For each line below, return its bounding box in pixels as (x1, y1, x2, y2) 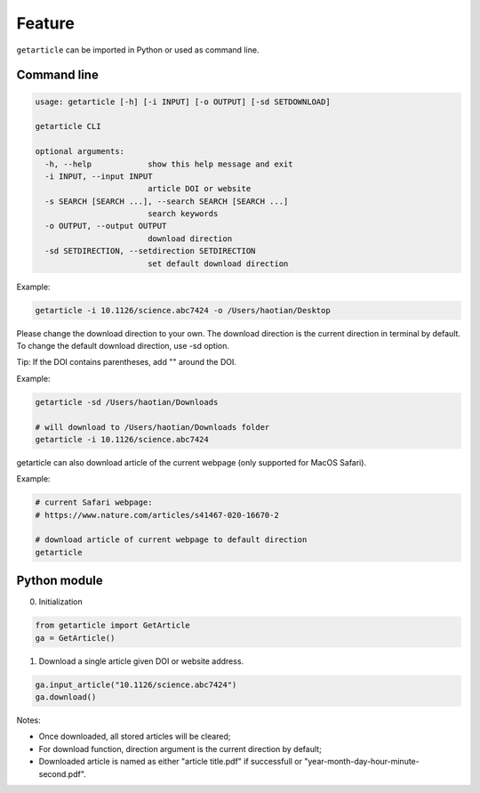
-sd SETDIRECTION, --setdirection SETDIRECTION (44, 246, 256, 256)
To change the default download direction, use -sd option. (16, 340, 230, 351)
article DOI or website (147, 183, 252, 194)
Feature (16, 13, 75, 33)
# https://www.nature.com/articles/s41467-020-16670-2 (35, 510, 279, 520)
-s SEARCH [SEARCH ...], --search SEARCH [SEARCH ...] (44, 196, 289, 206)
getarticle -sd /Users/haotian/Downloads (35, 397, 219, 407)
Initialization (38, 596, 84, 607)
